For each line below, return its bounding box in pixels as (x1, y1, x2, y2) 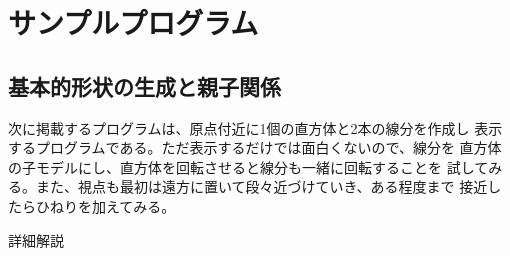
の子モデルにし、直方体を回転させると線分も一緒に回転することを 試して (8, 156, 489, 177)
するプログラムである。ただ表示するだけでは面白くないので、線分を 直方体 (8, 137, 502, 158)
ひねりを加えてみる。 (35, 195, 176, 216)
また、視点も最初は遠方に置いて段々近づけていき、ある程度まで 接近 (35, 176, 488, 197)
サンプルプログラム (8, 2, 259, 43)
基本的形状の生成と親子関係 (8, 70, 281, 101)
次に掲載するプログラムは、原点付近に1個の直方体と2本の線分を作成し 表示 (8, 117, 503, 138)
